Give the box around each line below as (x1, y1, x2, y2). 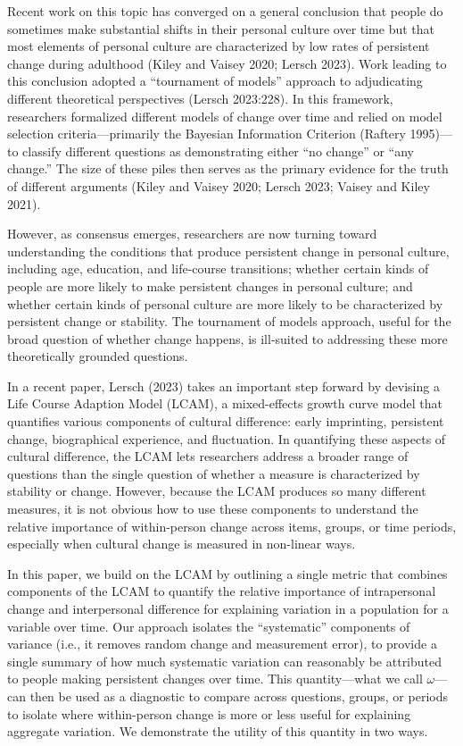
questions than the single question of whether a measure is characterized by (7, 464, 420, 482)
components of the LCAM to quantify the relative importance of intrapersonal (7, 582, 436, 600)
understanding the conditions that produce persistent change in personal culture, (7, 241, 450, 260)
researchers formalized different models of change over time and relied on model (7, 106, 442, 125)
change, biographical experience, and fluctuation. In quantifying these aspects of (7, 429, 446, 448)
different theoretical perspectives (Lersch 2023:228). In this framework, (7, 88, 393, 107)
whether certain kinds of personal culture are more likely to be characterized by (7, 294, 443, 313)
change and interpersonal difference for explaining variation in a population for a (7, 599, 449, 617)
